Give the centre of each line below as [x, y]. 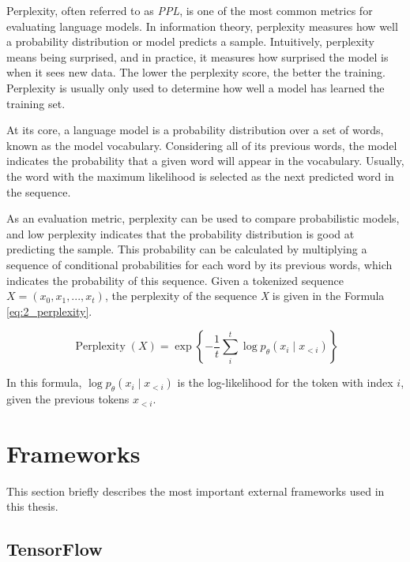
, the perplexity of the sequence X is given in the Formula [244, 296]
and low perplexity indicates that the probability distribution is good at [181, 233]
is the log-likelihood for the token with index [285, 382]
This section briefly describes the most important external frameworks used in [196, 491]
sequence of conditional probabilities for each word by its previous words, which [199, 264]
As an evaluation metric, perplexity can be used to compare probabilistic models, [203, 218]
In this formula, [44, 382]
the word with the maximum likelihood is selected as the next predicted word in [200, 176]
